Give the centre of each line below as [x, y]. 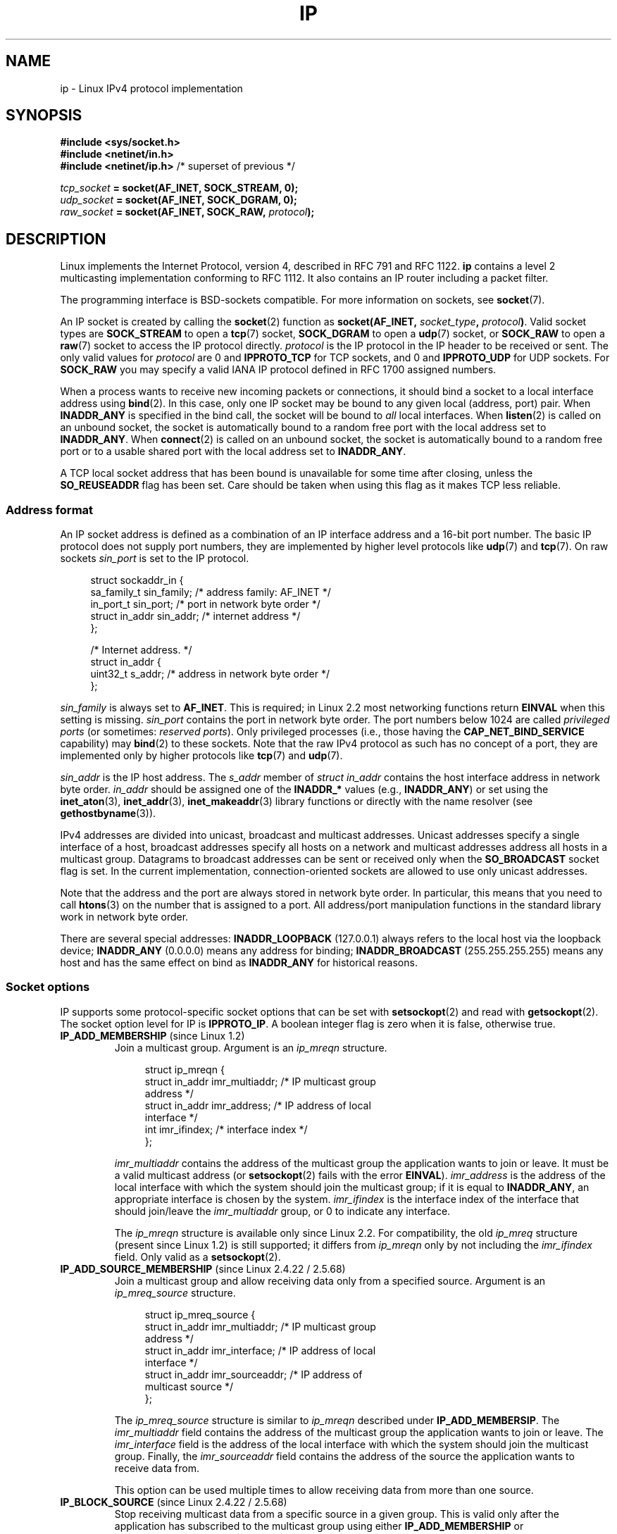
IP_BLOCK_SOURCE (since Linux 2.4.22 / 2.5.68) [174, 1502]
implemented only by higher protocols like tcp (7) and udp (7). [201, 756]
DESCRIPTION [56, 239]
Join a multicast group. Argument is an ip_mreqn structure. [251, 1047]
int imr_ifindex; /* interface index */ [226, 1129]
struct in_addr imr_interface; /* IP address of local [260, 1350]
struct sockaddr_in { [137, 580]
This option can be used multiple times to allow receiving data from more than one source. [324, 1490]
